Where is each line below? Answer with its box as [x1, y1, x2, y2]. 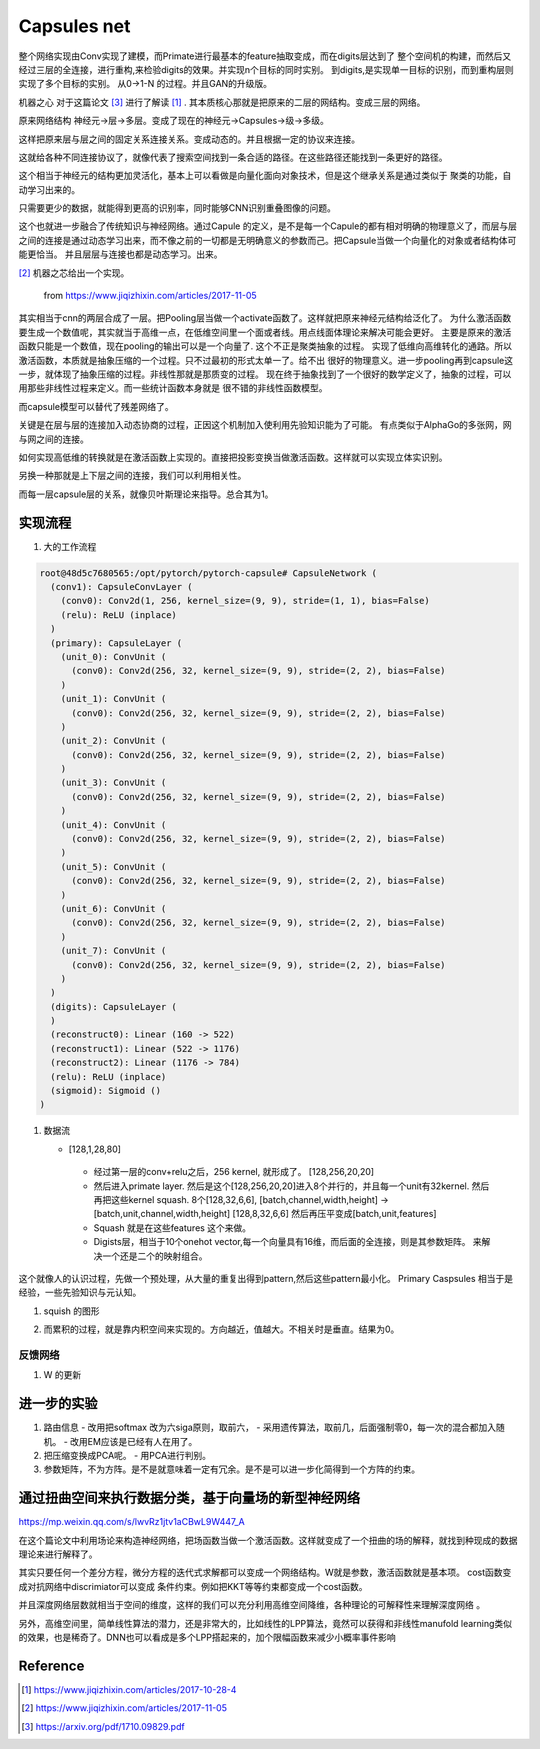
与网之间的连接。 [18, 433, 89, 445]
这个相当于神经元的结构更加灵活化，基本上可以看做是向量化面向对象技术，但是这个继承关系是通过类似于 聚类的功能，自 [18, 170, 512, 182]
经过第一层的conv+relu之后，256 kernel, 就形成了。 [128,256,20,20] [93, 1166, 375, 1178]
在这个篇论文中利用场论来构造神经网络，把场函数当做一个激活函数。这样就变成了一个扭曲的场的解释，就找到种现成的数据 [18, 1534, 518, 1546]
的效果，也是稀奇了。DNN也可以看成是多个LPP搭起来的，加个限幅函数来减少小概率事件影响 [18, 1631, 396, 1643]
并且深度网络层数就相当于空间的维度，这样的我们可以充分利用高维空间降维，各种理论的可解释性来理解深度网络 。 [18, 1599, 485, 1611]
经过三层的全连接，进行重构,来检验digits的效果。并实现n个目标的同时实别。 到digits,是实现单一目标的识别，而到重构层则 [18, 63, 514, 75]
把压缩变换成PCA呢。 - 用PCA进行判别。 [43, 1449, 212, 1461]
